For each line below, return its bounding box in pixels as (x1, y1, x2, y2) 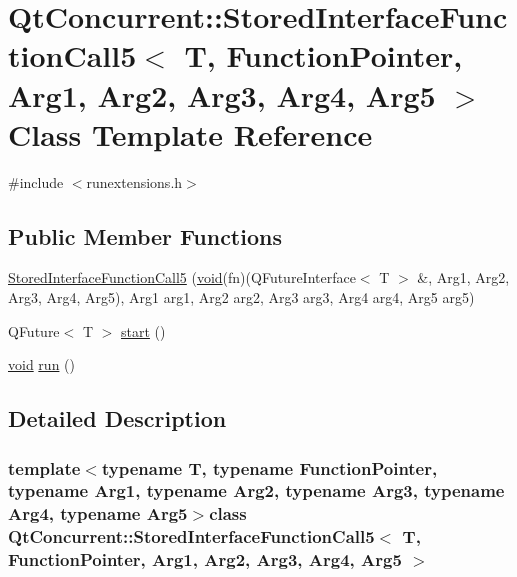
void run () (8, 354, 75, 375)
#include (8, 171, 64, 192)
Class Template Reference (8, 113, 373, 154)
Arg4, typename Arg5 (8, 501, 188, 526)
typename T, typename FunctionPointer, (101, 455, 438, 480)
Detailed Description (8, 403, 227, 434)
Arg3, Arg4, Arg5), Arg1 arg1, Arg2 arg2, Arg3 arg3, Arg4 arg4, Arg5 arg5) (8, 287, 475, 308)
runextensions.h (86, 171, 183, 192)
